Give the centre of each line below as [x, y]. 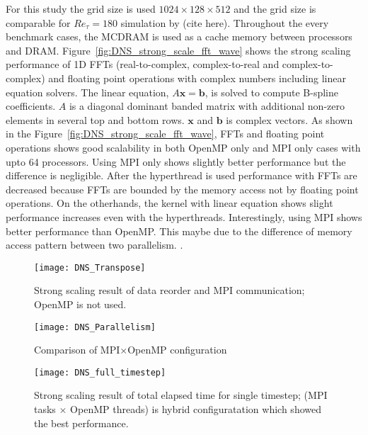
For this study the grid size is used [81, 9]
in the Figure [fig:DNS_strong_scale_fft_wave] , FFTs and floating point [165, 134]
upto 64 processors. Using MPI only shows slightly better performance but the [176, 161]
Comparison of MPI [77, 350]
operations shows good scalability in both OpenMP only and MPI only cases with [183, 147]
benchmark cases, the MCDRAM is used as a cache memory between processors [179, 36]
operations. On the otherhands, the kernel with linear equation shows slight [169, 203]
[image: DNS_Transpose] [90, 267]
